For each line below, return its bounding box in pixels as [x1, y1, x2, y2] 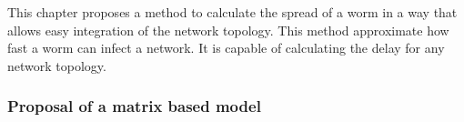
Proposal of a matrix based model [7, 95, 261, 117]
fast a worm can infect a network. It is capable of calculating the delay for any [7, 38, 445, 57]
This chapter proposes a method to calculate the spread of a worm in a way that [7, 3, 458, 21]
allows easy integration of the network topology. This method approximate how [7, 20, 449, 39]
